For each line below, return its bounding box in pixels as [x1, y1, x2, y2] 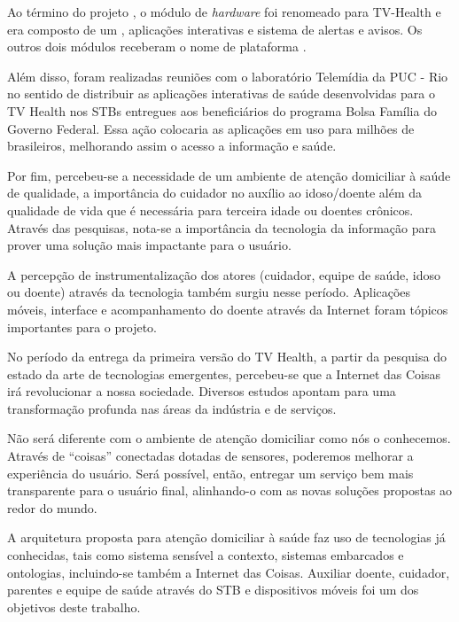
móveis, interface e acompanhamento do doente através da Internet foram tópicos [7, 299, 448, 318]
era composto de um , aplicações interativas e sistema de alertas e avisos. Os [7, 19, 423, 38]
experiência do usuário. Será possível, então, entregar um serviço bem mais [7, 463, 414, 482]
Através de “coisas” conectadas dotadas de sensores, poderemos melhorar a [7, 447, 414, 465]
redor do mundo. [7, 498, 97, 517]
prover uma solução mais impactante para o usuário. [7, 236, 292, 254]
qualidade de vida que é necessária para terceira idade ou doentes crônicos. [7, 200, 414, 219]
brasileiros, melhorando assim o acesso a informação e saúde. [7, 136, 337, 155]
